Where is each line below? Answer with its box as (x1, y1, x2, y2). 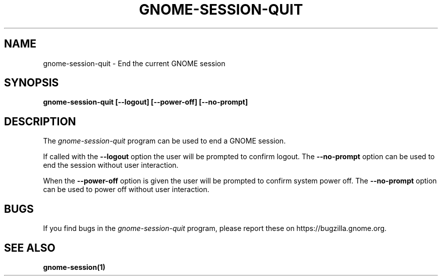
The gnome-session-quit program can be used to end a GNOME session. (43, 136, 286, 146)
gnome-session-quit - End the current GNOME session (43, 59, 226, 68)
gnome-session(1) (43, 262, 105, 271)
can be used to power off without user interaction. (43, 185, 209, 194)
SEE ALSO (4, 241, 56, 254)
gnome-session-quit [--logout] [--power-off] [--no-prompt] (43, 98, 248, 107)
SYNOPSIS (4, 76, 59, 89)
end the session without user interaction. (43, 161, 179, 170)
